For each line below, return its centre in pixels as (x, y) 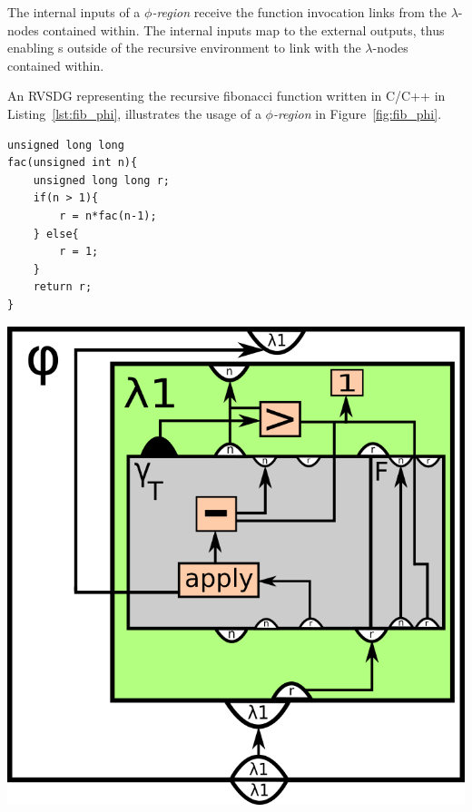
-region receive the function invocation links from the (299, 12)
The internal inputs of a (74, 12)
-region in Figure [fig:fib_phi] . (357, 113)
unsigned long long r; (101, 180)
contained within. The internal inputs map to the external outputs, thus (244, 29)
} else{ (56, 234)
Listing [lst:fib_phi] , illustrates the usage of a (134, 113)
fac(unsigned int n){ (73, 163)
